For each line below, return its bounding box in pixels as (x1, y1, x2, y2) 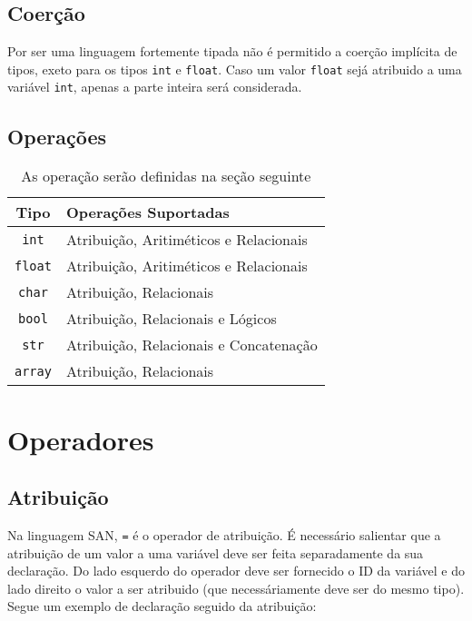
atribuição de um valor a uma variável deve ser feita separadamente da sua (7, 543, 424, 562)
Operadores (7, 420, 154, 458)
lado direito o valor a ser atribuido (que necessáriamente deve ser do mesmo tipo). (7, 578, 465, 597)
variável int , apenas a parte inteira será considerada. (7, 77, 302, 96)
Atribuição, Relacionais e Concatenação (65, 334, 318, 356)
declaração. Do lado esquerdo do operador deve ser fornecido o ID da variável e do (7, 561, 466, 580)
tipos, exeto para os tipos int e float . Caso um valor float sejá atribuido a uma (7, 59, 462, 78)
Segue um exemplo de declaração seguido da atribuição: (7, 596, 317, 616)
